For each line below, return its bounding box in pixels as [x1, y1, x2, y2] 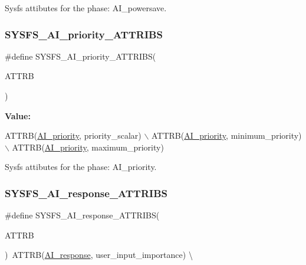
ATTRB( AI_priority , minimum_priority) [151, 129, 302, 142]
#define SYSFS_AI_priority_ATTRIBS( [5, 50, 156, 62]
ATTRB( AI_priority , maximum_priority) [12, 140, 164, 153]
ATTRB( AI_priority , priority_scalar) [5, 129, 142, 142]
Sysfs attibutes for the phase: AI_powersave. [5, 2, 167, 14]
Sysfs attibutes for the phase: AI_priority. [5, 161, 157, 173]
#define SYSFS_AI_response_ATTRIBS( [5, 209, 160, 221]
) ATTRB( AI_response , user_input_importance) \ [5, 248, 193, 261]
